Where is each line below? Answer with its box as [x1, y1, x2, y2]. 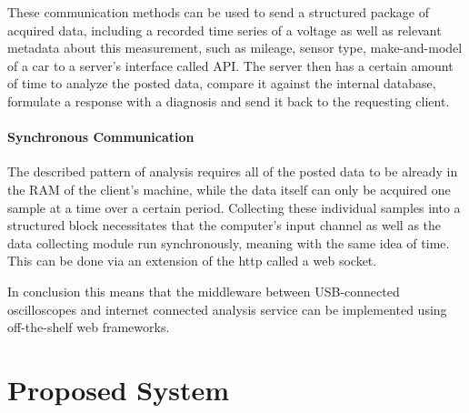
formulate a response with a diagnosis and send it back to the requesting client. [7, 91, 450, 110]
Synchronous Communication [7, 127, 195, 146]
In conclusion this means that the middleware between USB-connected [7, 281, 400, 300]
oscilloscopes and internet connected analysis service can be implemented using [7, 299, 447, 318]
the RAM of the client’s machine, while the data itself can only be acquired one [7, 179, 451, 198]
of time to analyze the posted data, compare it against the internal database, [7, 74, 436, 93]
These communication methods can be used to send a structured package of [7, 3, 429, 21]
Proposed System [7, 370, 230, 408]
